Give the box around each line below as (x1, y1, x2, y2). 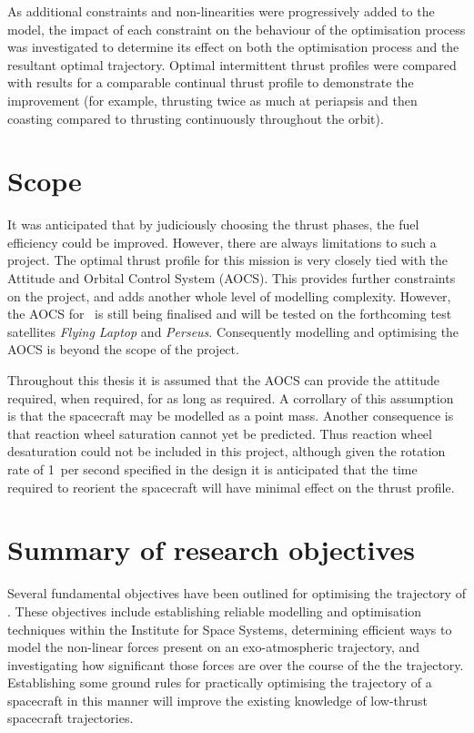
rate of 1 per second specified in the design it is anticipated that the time (7, 460, 418, 478)
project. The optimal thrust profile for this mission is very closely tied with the (7, 250, 449, 270)
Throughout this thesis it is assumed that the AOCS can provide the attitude (7, 371, 439, 390)
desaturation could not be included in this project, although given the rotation (7, 442, 446, 461)
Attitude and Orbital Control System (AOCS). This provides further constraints (7, 269, 456, 288)
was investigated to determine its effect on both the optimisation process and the (7, 37, 459, 56)
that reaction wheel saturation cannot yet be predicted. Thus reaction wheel (7, 423, 432, 443)
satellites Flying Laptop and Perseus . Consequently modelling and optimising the (7, 321, 459, 341)
